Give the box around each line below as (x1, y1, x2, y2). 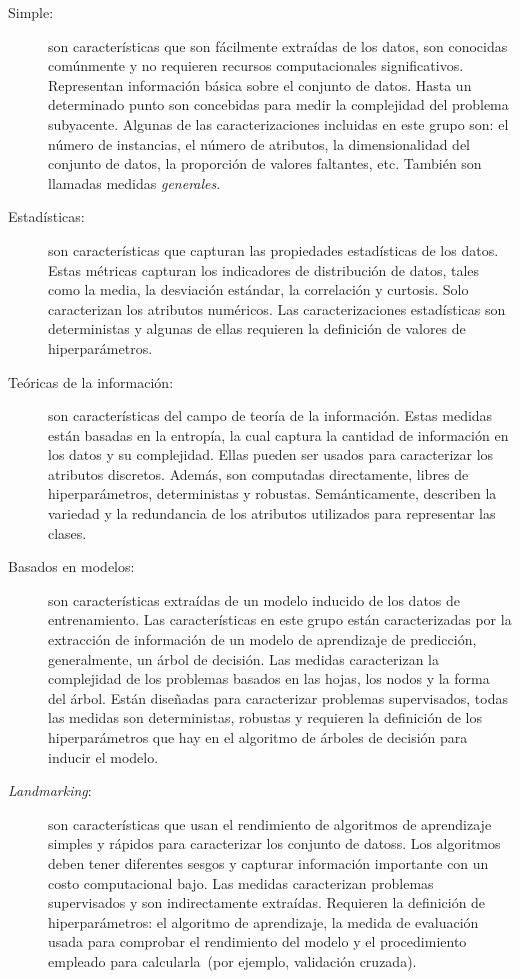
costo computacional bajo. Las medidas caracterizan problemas (48, 872, 434, 893)
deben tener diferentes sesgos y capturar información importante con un (48, 852, 489, 873)
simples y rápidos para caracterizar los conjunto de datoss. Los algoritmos (48, 833, 501, 854)
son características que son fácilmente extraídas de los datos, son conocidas (48, 35, 508, 56)
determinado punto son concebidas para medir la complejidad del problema (48, 94, 509, 115)
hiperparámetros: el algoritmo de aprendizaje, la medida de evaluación (48, 911, 479, 932)
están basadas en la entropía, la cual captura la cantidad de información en (48, 424, 509, 445)
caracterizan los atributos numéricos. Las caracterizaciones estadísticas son (48, 298, 506, 319)
